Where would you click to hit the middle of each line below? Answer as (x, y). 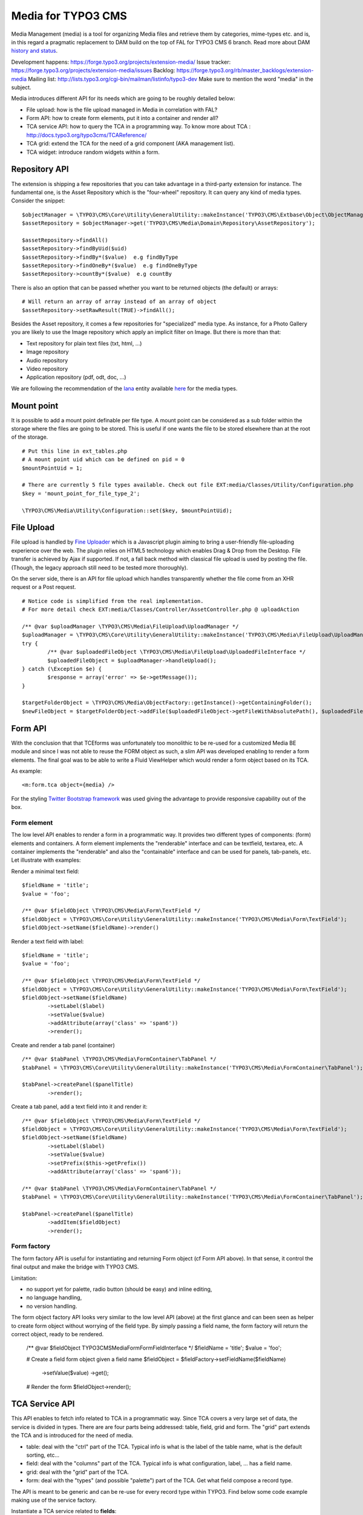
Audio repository (47, 360)
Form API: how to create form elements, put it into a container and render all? (123, 118)
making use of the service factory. (54, 1500)
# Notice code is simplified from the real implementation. (113, 601)
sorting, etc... (43, 1455)
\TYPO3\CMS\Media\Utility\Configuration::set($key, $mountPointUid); (127, 510)
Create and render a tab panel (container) (63, 1045)
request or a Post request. (44, 587)
